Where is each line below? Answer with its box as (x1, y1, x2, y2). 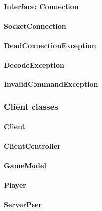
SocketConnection (4, 20, 66, 31)
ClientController (4, 141, 61, 151)
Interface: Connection (4, 1, 79, 11)
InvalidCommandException (4, 79, 98, 89)
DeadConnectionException (4, 40, 96, 50)
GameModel (4, 160, 46, 170)
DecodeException (4, 60, 64, 70)
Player (4, 179, 26, 190)
